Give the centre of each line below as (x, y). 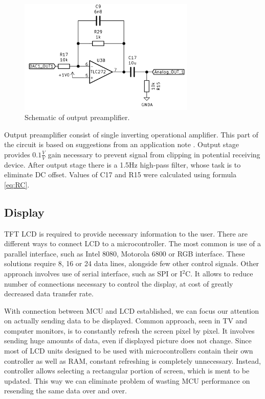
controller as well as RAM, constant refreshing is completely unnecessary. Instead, (132, 360)
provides (17, 154)
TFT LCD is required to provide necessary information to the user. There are (126, 233)
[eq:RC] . (17, 184)
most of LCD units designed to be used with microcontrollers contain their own (129, 351)
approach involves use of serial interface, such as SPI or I (93, 273)
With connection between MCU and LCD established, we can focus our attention (132, 310)
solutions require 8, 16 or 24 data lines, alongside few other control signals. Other (132, 263)
